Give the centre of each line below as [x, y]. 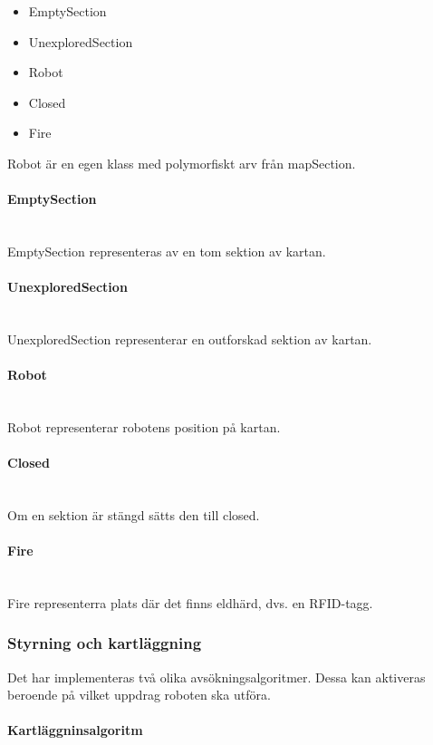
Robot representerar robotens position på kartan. [144, 426]
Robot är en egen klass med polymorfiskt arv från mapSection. [182, 163]
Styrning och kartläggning [105, 643]
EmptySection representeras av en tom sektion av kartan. [167, 251]
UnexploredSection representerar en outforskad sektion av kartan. [190, 339]
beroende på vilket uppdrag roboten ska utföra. [139, 695]
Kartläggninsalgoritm [75, 730]
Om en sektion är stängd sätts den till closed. [134, 514]
